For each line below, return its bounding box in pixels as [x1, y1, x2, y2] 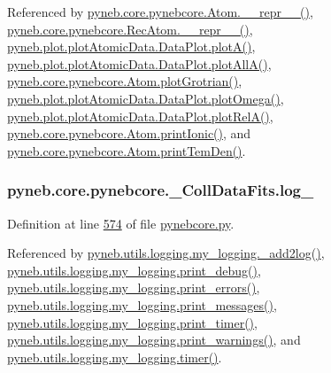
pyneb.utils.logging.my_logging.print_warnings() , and [7, 330, 301, 349]
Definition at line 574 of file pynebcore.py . [7, 214, 235, 232]
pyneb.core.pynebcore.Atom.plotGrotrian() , [7, 72, 242, 90]
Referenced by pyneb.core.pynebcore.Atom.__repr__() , [7, 3, 313, 20]
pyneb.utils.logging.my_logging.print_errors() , [7, 278, 260, 297]
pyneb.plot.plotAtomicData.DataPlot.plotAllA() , [7, 54, 272, 73]
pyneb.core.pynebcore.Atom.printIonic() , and [7, 124, 251, 143]
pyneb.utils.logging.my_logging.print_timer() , [7, 313, 258, 331]
